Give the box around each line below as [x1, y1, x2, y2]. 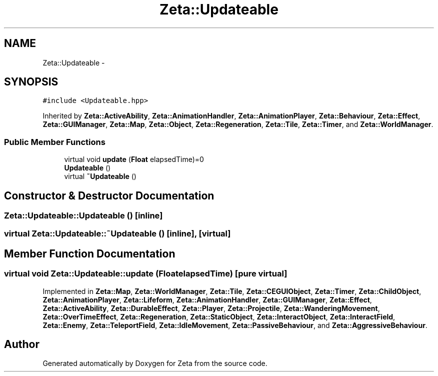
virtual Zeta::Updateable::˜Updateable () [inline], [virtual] [4, 228, 231, 239]
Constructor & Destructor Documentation [4, 189, 214, 202]
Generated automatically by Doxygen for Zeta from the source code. [42, 359, 267, 368]
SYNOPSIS [4, 75, 58, 88]
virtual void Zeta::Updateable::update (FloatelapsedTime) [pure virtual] [4, 268, 287, 279]
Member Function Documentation [4, 247, 175, 260]
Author [4, 338, 39, 351]
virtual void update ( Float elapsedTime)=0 [64, 155, 204, 164]
